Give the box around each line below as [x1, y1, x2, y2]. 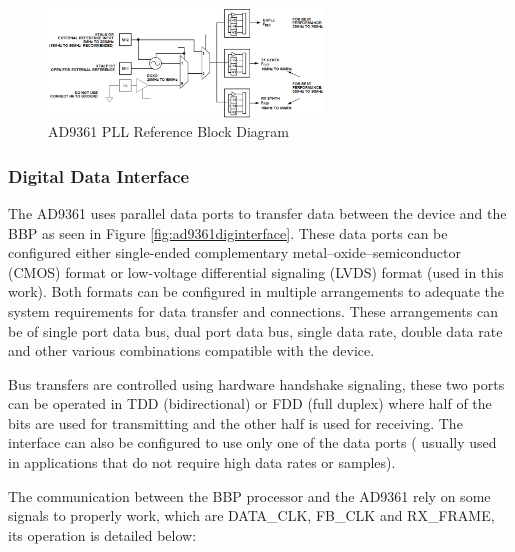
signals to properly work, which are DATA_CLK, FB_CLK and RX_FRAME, [8, 505, 495, 526]
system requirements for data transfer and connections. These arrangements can [8, 300, 498, 321]
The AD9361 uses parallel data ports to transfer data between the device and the [8, 202, 507, 223]
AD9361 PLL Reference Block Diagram [48, 121, 289, 142]
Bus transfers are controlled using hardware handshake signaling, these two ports [8, 373, 505, 394]
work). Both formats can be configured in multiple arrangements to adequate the [8, 281, 504, 302]
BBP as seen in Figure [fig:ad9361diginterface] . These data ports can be [8, 222, 448, 243]
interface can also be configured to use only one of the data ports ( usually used [8, 432, 497, 453]
